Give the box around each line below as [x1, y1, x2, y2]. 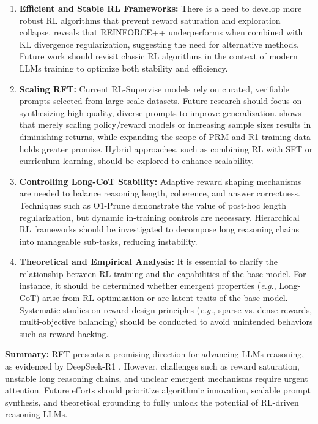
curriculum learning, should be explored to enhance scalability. [19, 154, 254, 167]
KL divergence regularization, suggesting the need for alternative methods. [19, 37, 299, 50]
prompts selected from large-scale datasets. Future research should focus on [19, 94, 302, 107]
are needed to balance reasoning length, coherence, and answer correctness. [19, 187, 300, 199]
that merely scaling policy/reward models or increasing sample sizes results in [19, 118, 311, 131]
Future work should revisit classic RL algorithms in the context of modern [19, 50, 298, 62]
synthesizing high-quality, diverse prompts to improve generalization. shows [19, 106, 301, 119]
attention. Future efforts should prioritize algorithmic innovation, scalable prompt [5, 384, 311, 396]
